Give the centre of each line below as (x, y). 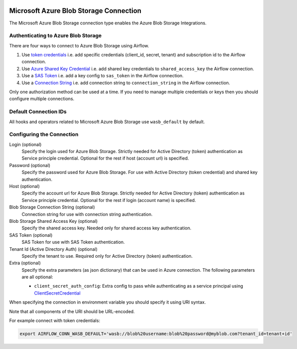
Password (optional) (30, 165)
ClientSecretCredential (57, 293)
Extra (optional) (25, 263)
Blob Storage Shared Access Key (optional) (53, 221)
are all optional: (37, 277)
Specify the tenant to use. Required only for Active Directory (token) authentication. (107, 256)
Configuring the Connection (44, 135)
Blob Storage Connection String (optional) (52, 207)
